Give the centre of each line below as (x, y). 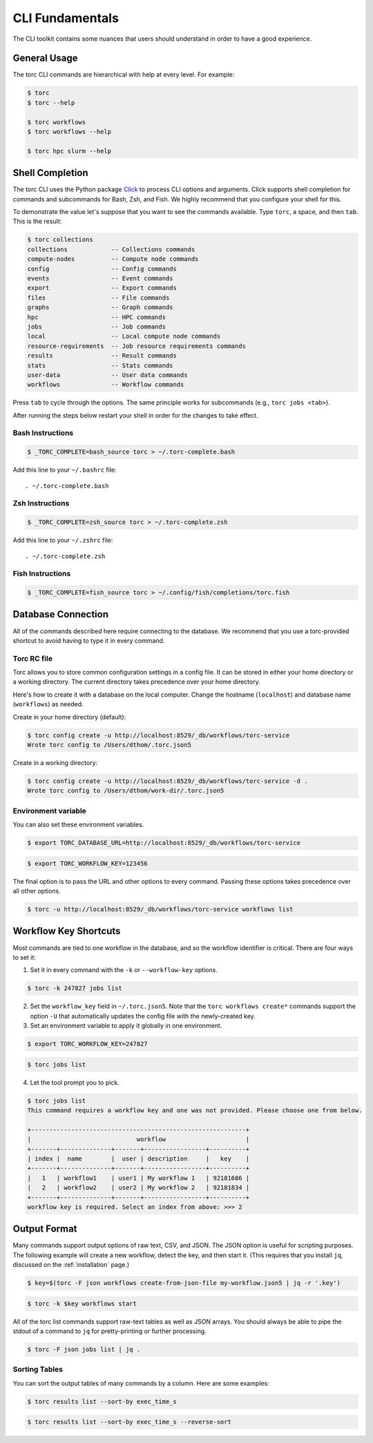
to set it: (24, 957)
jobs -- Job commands (96, 327)
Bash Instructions (43, 433)
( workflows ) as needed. (48, 704)
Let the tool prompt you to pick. (75, 1082)
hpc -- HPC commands (96, 317)
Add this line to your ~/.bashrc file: (65, 470)
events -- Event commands (100, 279)
